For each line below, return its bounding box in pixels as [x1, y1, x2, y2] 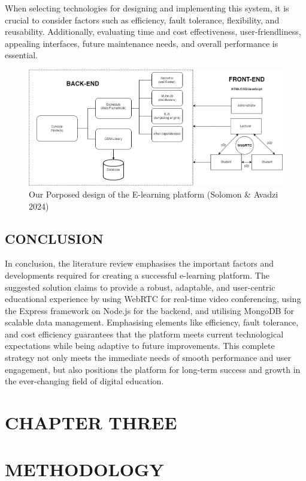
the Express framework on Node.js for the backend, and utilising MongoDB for [5, 304, 294, 316]
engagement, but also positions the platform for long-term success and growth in [5, 363, 301, 375]
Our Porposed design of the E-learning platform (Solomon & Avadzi [29, 187, 278, 200]
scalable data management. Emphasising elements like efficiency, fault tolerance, [5, 316, 299, 328]
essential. [5, 49, 38, 61]
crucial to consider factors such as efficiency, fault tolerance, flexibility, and [5, 13, 280, 26]
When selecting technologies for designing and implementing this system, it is [5, 2, 289, 14]
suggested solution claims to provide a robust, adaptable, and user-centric [5, 280, 275, 293]
